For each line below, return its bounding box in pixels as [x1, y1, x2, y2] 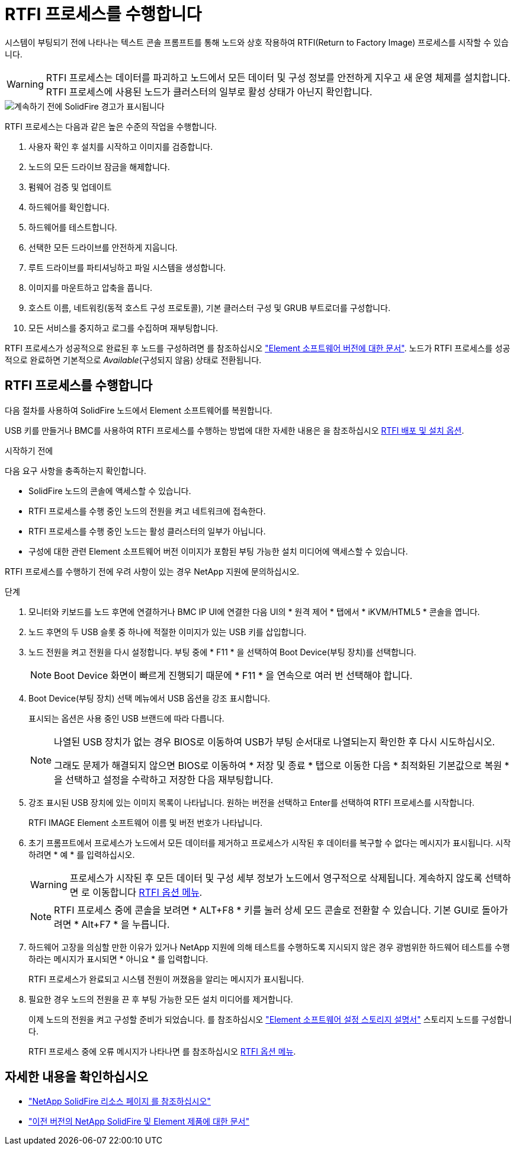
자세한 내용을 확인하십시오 [5, 1069, 148, 1085]
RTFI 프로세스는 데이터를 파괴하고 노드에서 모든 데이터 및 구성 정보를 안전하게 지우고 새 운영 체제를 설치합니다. [46, 71, 511, 84]
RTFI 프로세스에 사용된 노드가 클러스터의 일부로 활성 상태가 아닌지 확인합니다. [46, 85, 373, 98]
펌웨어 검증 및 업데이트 [28, 181, 112, 192]
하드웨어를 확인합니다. [28, 201, 110, 212]
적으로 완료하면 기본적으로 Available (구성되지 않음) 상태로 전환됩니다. [5, 354, 262, 365]
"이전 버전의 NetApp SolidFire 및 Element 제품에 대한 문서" [28, 1116, 249, 1127]
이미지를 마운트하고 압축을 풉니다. [28, 282, 153, 293]
